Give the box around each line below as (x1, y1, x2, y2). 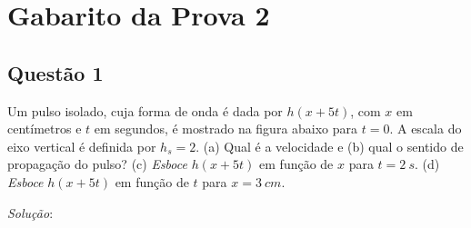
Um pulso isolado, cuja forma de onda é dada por (7, 101, 283, 120)
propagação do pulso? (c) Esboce (7, 154, 187, 173)
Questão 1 (7, 58, 104, 86)
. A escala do (389, 119, 462, 138)
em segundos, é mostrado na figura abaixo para (94, 119, 358, 138)
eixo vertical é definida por (7, 136, 156, 155)
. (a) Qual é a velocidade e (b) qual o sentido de (195, 136, 464, 155)
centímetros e (7, 119, 82, 138)
